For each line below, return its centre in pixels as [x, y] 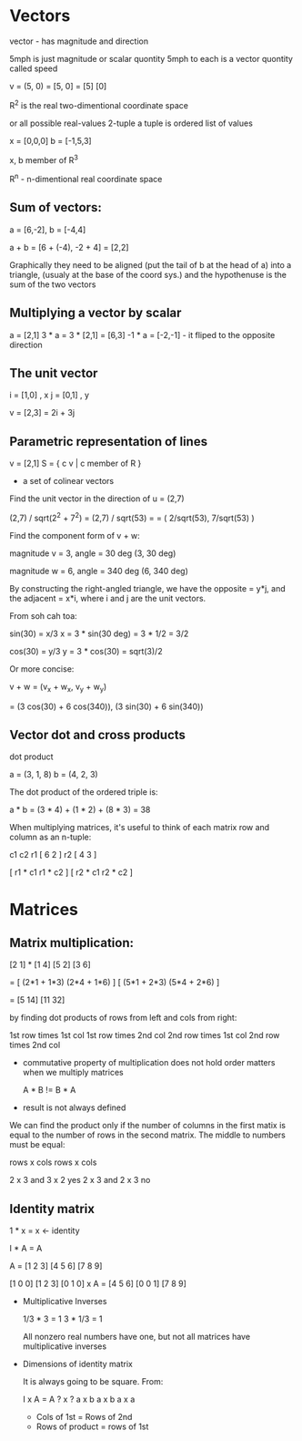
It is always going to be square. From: [93, 1382]
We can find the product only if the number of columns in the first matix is [148, 1126]
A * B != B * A [49, 1090]
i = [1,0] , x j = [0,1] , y [49, 395]
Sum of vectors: [55, 207]
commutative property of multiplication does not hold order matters [149, 1063]
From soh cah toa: [43, 615]
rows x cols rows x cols [53, 1162]
